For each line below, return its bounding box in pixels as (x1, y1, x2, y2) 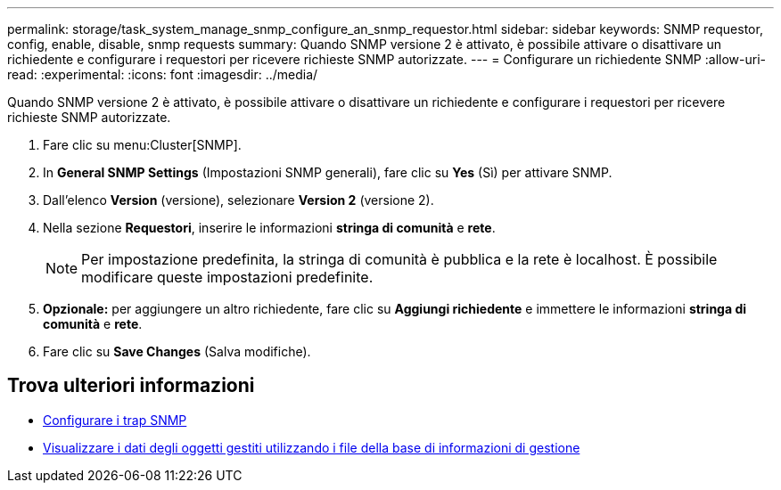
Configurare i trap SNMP (43, 412, 187, 428)
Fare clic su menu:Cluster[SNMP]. (43, 137, 242, 152)
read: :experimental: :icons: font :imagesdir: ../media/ (7, 67, 318, 82)
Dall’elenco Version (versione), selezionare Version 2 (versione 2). (43, 192, 434, 208)
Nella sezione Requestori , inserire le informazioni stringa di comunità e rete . (43, 220, 496, 235)
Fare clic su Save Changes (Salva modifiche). (43, 344, 311, 359)
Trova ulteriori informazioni (7, 374, 255, 397)
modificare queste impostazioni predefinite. (81, 268, 374, 286)
